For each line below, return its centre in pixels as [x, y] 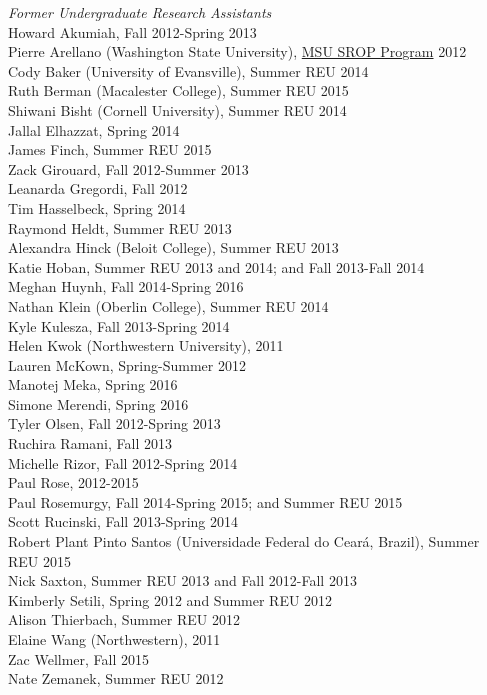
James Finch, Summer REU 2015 [110, 149]
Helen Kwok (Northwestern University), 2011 [146, 345]
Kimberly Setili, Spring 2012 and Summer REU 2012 [170, 599]
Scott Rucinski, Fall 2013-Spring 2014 [123, 521]
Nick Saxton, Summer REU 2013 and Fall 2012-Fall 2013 [182, 580]
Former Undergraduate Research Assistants [140, 12]
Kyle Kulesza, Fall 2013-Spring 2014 [119, 325]
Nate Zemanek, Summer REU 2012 [116, 678]
